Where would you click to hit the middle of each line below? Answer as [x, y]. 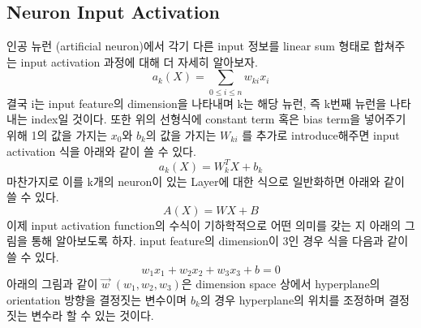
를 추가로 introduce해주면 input [321, 134]
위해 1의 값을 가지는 [57, 134]
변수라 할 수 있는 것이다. [92, 315]
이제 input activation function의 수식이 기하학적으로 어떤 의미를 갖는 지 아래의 [204, 224]
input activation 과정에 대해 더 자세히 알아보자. [139, 61]
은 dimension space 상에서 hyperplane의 [281, 284]
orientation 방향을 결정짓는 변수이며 [97, 299]
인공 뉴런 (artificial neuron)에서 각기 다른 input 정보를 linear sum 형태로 [189, 46]
